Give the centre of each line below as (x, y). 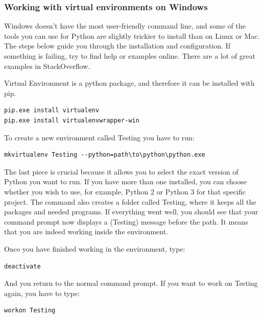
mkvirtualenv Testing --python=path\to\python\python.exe (105, 155)
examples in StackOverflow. (47, 66)
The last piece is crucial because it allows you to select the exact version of (121, 171)
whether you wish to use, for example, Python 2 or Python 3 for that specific (125, 191)
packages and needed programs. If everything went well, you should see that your (131, 212)
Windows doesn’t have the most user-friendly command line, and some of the (125, 26)
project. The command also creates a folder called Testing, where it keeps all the (130, 201)
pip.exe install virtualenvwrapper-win (72, 120)
